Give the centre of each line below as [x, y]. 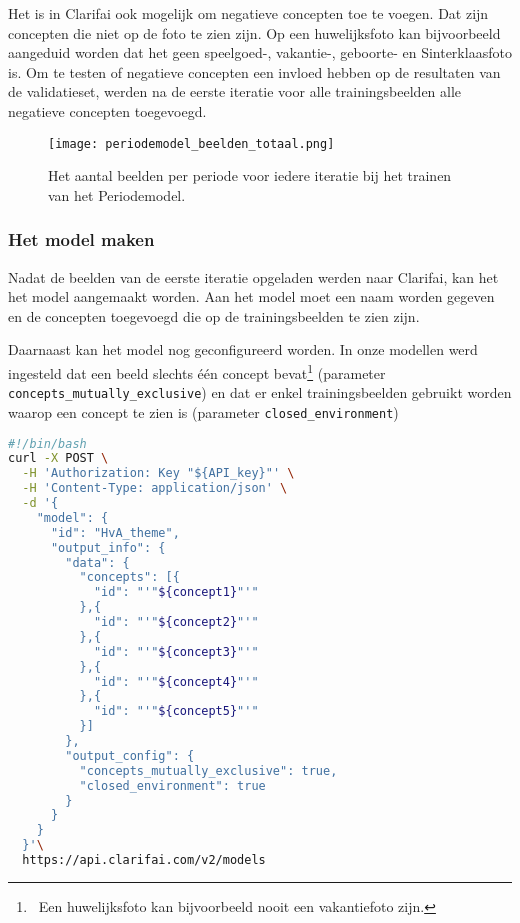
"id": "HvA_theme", [115, 532]
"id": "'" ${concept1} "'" [176, 592]
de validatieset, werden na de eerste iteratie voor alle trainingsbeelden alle [235, 91]
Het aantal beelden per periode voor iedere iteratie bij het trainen [250, 175]
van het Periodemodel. [117, 194]
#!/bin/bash [47, 443]
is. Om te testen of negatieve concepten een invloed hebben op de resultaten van [254, 71]
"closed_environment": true [172, 785]
